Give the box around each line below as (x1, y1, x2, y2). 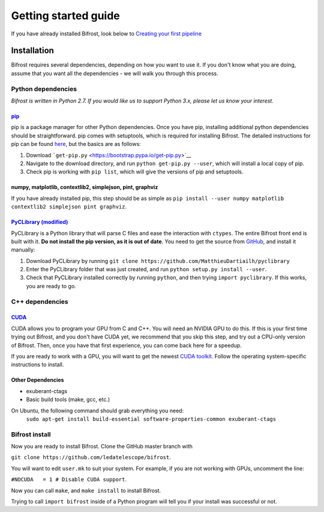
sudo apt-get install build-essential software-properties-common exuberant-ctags (26, 415, 276, 423)
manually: (11, 246, 35, 253)
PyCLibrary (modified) (11, 218, 68, 226)
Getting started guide (11, 9, 120, 22)
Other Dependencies (11, 376, 64, 384)
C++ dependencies (11, 297, 68, 306)
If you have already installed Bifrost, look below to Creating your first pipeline (11, 30, 202, 37)
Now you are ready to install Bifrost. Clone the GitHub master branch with (11, 443, 193, 450)
